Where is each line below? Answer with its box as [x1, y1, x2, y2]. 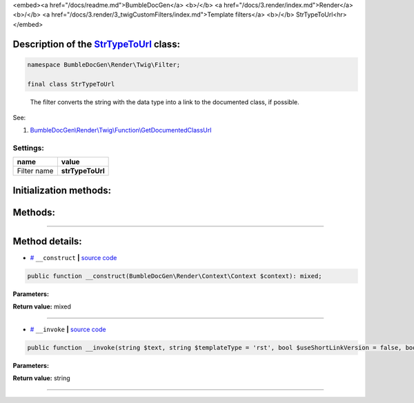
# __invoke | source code [30, 325, 106, 333]
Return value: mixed [12, 302, 72, 311]
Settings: [12, 144, 44, 153]
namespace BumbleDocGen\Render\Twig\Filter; [27, 61, 181, 68]
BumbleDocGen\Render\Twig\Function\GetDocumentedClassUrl [30, 126, 212, 135]
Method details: [12, 235, 82, 247]
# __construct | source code [30, 254, 117, 262]
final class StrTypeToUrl [27, 80, 115, 88]
